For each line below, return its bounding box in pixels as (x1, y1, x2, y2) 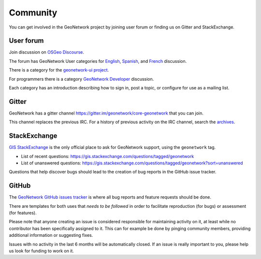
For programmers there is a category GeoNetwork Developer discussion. (9, 76, 154, 82)
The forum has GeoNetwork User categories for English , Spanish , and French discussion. (9, 58, 187, 64)
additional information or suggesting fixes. (9, 232, 93, 238)
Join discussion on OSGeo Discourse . (9, 49, 85, 55)
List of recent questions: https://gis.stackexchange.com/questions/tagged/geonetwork (21, 153, 194, 159)
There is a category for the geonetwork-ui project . (9, 67, 109, 73)
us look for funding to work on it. (9, 248, 74, 254)
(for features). (9, 210, 37, 216)
